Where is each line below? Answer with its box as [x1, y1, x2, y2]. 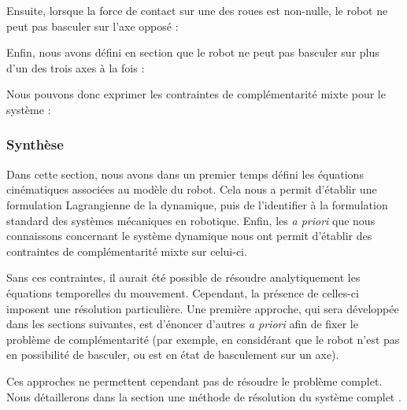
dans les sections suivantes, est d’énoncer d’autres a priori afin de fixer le [6, 316, 358, 332]
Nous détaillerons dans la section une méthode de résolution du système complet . [6, 388, 401, 404]
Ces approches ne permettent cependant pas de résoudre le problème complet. [6, 372, 383, 389]
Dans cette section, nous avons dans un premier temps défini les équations [6, 165, 364, 182]
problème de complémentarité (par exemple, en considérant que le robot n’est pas [6, 331, 400, 347]
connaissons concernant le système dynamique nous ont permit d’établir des [6, 227, 372, 244]
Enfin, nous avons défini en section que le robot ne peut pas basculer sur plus [6, 44, 379, 61]
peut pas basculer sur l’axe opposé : [6, 17, 179, 34]
